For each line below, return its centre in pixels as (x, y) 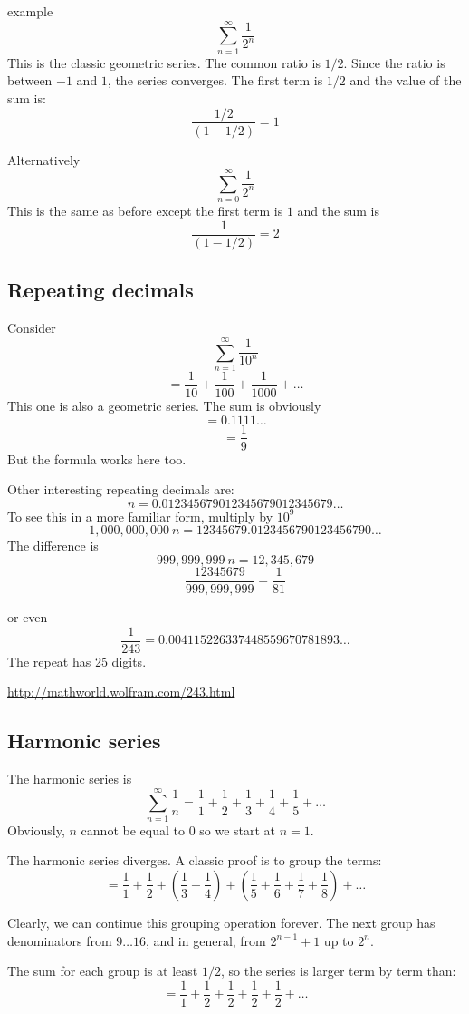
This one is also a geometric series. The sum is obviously (164, 405)
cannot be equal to (133, 829)
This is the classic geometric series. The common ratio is (164, 62)
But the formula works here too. (97, 458)
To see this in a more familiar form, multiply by (140, 516)
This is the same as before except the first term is (145, 211)
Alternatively (44, 159)
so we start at (238, 829)
